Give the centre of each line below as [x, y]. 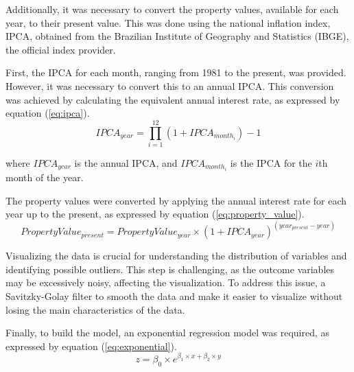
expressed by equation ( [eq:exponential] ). [91, 346]
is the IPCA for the [271, 162]
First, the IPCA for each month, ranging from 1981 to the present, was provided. [176, 72]
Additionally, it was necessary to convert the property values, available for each [172, 9]
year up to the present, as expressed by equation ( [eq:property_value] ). [155, 214]
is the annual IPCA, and [126, 162]
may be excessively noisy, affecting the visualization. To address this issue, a [166, 282]
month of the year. [45, 177]
